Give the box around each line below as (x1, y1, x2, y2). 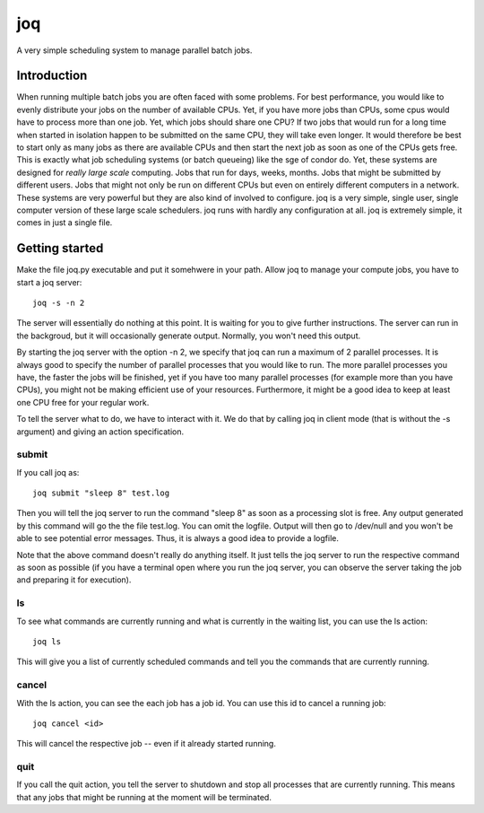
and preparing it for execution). (16, 574, 132, 585)
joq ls (32, 636, 62, 646)
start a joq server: (16, 276, 82, 287)
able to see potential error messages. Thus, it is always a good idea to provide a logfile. (16, 533, 340, 544)
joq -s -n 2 (32, 298, 85, 309)
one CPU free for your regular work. (16, 397, 150, 407)
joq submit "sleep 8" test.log (32, 488, 170, 498)
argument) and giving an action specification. (16, 426, 185, 437)
